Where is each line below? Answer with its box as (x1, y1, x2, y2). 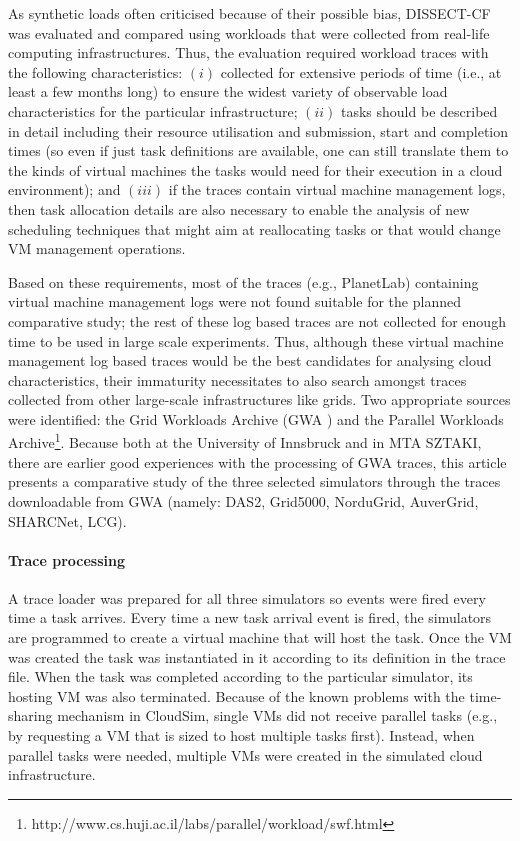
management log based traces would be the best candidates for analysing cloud (8, 350, 492, 371)
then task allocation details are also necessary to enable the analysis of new (8, 198, 470, 219)
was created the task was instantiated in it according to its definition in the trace (8, 646, 506, 667)
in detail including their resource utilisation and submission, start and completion (8, 120, 509, 141)
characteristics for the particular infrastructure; (8, 100, 298, 121)
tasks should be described (341, 100, 498, 121)
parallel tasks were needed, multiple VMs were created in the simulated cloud (8, 744, 483, 765)
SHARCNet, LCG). (8, 510, 127, 531)
